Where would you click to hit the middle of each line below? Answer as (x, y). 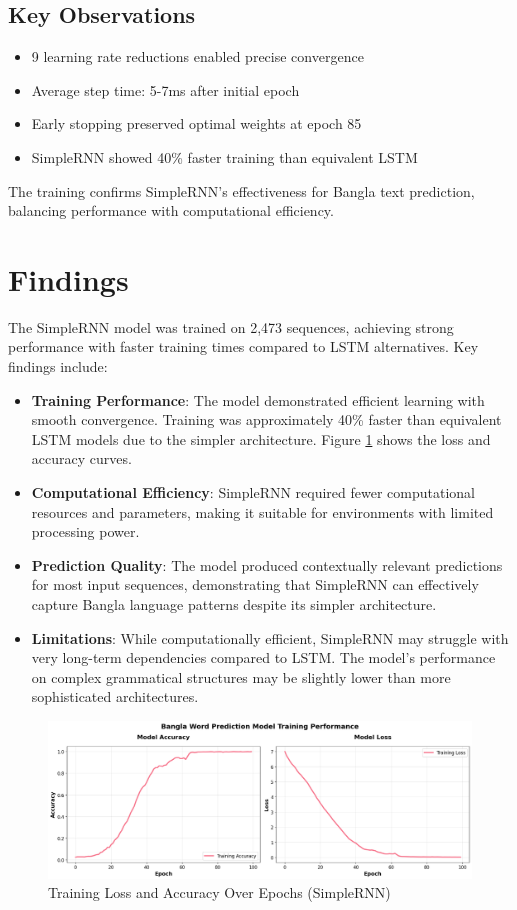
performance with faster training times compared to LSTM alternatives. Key (243, 346)
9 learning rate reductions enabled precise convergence (197, 56)
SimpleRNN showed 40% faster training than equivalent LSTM (224, 156)
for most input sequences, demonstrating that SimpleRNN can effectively (255, 584)
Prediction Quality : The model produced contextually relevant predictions (267, 564)
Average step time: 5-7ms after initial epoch (165, 89)
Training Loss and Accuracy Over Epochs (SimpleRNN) (219, 892)
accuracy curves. (81, 458)
